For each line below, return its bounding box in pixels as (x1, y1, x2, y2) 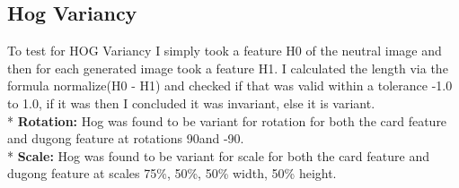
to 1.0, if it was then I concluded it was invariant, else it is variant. (7, 93, 375, 112)
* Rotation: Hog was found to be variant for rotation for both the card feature (7, 111, 447, 130)
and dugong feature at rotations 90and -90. (7, 129, 244, 148)
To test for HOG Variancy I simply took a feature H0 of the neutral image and (7, 41, 442, 60)
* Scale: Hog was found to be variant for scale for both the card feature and (7, 146, 429, 165)
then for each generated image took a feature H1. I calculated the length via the (7, 58, 448, 77)
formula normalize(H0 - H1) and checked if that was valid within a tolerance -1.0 (7, 76, 453, 95)
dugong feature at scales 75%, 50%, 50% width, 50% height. (7, 164, 337, 183)
